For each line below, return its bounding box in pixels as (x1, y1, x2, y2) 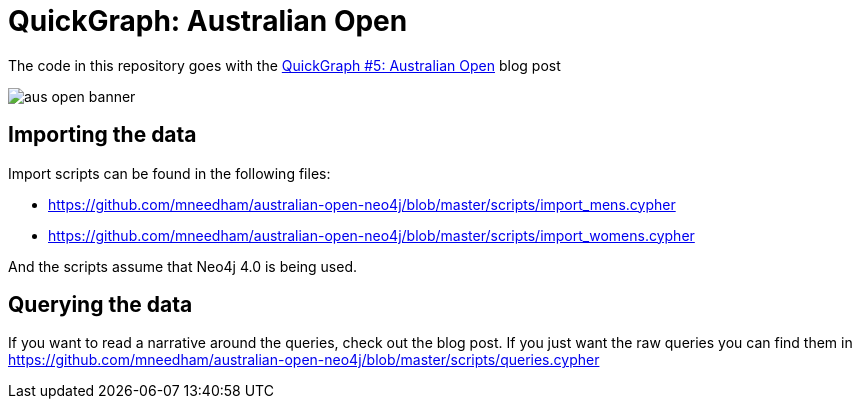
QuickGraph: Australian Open (8, 4, 408, 38)
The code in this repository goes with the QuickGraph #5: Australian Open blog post (8, 56, 561, 74)
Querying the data (8, 292, 193, 318)
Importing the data (8, 122, 197, 148)
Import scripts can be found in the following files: (8, 164, 331, 182)
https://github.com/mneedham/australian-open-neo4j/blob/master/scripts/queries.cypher (8, 351, 600, 369)
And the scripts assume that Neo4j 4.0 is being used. (8, 257, 358, 275)
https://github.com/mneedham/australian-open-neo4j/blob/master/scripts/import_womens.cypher (48, 226, 695, 244)
